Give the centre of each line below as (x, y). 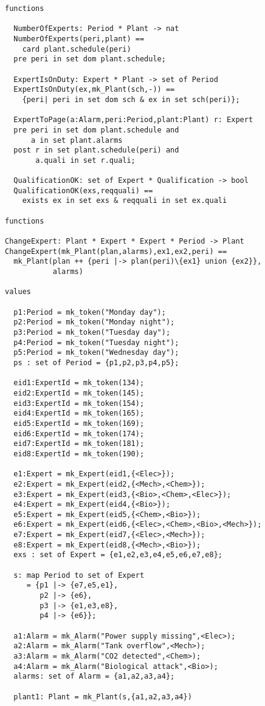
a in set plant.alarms (77, 140)
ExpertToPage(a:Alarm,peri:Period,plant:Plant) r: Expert (133, 120)
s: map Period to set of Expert (79, 575)
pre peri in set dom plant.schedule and (96, 130)
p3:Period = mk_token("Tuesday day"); (92, 332)
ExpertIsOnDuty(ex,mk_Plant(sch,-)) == (94, 90)
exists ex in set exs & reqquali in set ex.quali (125, 201)
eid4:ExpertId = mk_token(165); (79, 413)
